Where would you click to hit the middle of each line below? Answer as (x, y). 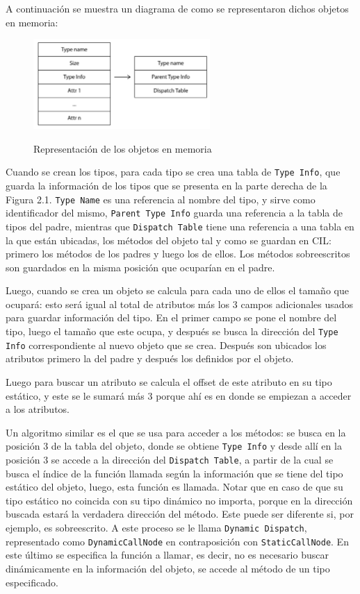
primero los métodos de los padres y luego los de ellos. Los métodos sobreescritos (178, 254)
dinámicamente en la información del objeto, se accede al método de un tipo (168, 568)
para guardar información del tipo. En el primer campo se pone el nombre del (171, 317)
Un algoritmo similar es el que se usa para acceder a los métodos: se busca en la (176, 432)
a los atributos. (38, 409)
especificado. (32, 582)
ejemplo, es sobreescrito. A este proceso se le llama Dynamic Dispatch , (156, 528)
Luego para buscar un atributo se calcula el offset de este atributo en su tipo (169, 381)
